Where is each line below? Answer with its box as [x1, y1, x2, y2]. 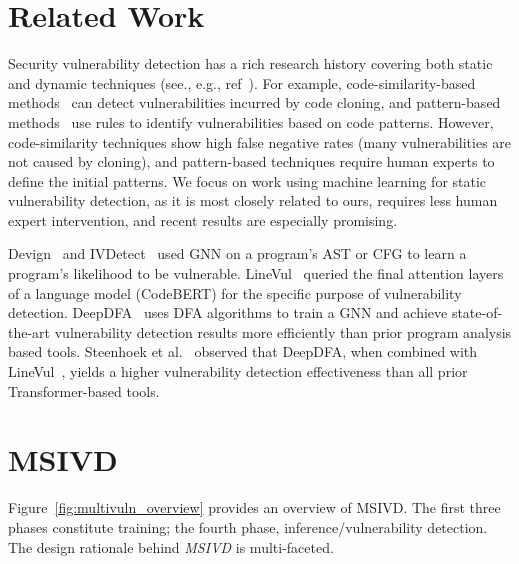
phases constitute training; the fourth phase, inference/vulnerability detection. [8, 516, 488, 537]
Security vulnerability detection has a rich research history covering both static [8, 53, 493, 74]
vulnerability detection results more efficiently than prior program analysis [54, 321, 512, 342]
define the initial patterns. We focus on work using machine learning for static [8, 170, 487, 191]
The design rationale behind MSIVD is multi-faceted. [8, 536, 334, 557]
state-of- [451, 302, 503, 323]
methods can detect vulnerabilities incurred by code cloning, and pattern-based [8, 92, 501, 113]
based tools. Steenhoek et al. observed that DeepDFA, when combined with [8, 341, 478, 362]
